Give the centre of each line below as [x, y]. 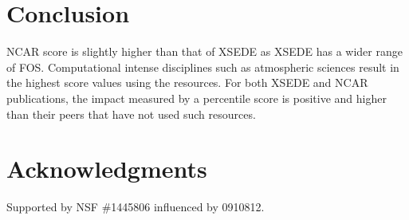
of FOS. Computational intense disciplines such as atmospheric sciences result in [203, 67]
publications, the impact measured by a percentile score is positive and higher [197, 98]
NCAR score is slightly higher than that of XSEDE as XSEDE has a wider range [204, 51]
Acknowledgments [107, 169]
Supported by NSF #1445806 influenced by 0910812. [136, 207]
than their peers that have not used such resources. [131, 114]
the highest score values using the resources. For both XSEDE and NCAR [187, 82]
